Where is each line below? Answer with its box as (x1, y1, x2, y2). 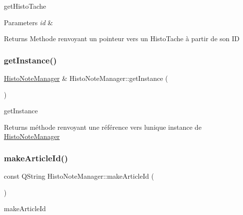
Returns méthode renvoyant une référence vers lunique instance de (4, 122, 202, 132)
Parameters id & (4, 17, 53, 27)
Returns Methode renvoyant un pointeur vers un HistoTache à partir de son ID (4, 33, 240, 44)
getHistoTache (4, 1, 46, 11)
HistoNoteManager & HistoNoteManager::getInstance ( (4, 73, 168, 83)
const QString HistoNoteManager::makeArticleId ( (4, 171, 154, 181)
